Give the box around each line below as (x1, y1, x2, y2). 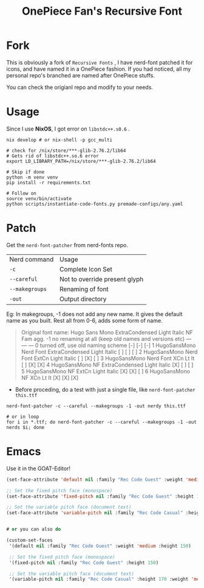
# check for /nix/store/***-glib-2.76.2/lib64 (6, 148, 126, 154)
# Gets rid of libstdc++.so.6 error (6, 152, 99, 159)
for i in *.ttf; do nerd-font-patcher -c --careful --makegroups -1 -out (6, 419, 197, 425)
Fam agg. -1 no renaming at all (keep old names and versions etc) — (21, 335, 192, 342)
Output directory (59, 295, 107, 303)
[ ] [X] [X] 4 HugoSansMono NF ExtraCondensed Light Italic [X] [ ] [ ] (21, 361, 194, 368)
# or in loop (6, 414, 39, 420)
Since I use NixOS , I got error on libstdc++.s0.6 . (6, 125, 131, 132)
